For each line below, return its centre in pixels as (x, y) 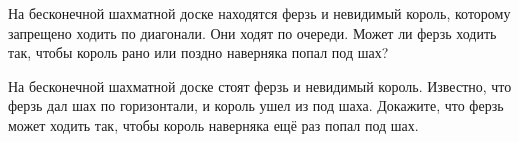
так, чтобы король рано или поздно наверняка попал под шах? (198, 52)
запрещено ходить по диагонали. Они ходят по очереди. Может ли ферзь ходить (252, 32)
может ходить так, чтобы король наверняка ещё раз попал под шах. (213, 124)
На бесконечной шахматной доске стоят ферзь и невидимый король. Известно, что (260, 85)
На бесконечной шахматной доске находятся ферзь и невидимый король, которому (259, 13)
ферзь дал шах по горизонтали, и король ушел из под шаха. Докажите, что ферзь (256, 105)
